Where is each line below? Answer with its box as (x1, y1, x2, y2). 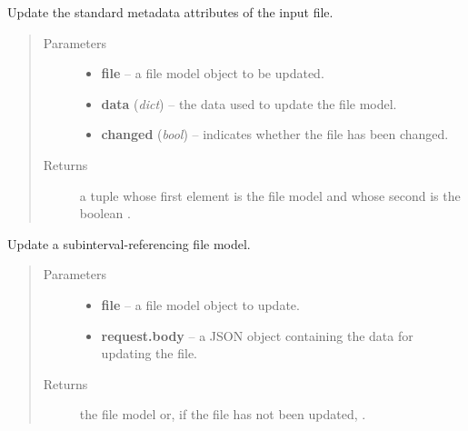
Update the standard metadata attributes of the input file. (7, 3, 334, 21)
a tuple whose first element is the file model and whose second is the (79, 185, 461, 205)
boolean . (79, 204, 131, 223)
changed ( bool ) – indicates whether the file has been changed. (101, 125, 449, 144)
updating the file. (101, 344, 198, 363)
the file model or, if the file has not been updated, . (79, 405, 366, 424)
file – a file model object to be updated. (101, 64, 324, 83)
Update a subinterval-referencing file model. (7, 234, 251, 253)
